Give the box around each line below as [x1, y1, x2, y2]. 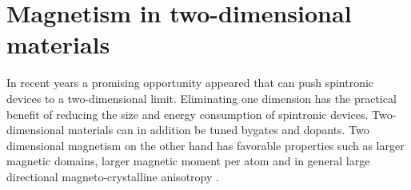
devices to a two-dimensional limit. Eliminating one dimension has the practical [6, 89, 397, 106]
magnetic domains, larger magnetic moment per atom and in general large [6, 152, 370, 169]
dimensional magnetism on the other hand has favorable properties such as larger [6, 137, 405, 153]
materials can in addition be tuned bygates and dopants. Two [68, 121, 369, 138]
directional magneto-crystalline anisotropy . [6, 168, 219, 184]
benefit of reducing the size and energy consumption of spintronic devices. [6, 105, 369, 122]
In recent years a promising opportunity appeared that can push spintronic [6, 74, 374, 91]
